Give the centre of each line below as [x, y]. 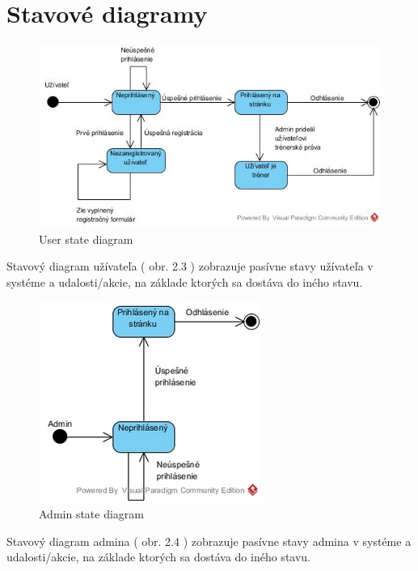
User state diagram [86, 239]
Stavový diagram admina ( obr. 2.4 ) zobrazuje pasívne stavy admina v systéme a [209, 541]
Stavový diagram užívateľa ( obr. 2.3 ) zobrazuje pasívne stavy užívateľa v [190, 266]
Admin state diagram [92, 514]
